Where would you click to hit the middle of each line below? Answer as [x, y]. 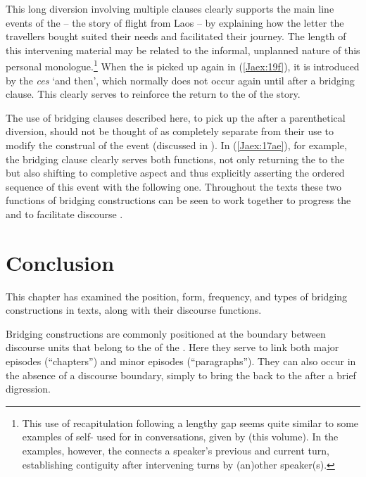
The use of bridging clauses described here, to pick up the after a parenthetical [176, 117]
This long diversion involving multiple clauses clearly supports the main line [170, 8]
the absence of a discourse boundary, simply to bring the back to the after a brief [181, 375]
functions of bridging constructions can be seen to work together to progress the [178, 200]
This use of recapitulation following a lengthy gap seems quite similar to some [190, 422]
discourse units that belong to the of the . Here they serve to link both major [172, 347]
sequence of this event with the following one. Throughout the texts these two [174, 186]
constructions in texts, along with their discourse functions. [134, 310]
